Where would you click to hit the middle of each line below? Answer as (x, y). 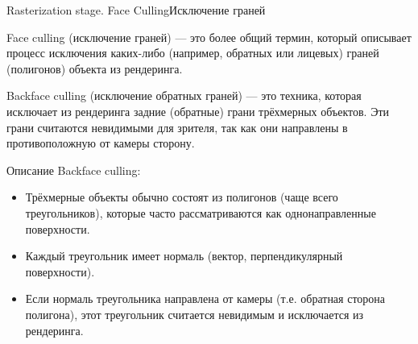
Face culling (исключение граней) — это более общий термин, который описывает (209, 37)
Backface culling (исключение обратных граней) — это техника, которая (184, 95)
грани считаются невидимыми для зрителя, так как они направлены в (177, 127)
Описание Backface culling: (74, 170)
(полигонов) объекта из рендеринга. (95, 68)
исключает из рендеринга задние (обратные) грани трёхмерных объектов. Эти (198, 111)
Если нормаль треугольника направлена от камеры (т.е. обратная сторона (205, 298)
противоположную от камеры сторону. (101, 143)
